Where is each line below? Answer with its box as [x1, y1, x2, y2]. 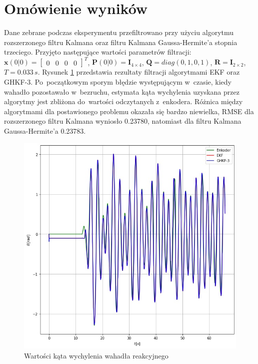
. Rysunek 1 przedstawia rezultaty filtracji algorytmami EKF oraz [37, 67, 240, 77]
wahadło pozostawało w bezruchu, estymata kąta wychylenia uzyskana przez [4, 86, 239, 97]
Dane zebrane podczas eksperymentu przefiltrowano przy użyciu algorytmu [4, 27, 234, 38]
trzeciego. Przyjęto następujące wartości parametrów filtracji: [4, 47, 191, 57]
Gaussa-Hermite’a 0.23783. [4, 125, 86, 136]
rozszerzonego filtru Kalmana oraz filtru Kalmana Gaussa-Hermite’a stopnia [4, 37, 237, 47]
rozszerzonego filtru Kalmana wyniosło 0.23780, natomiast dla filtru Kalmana [4, 116, 241, 126]
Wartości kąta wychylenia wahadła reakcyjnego [24, 350, 168, 360]
